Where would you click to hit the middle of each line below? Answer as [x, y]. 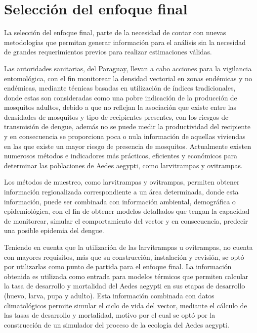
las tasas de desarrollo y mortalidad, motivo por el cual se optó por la [110, 315]
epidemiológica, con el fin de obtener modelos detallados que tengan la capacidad [127, 211]
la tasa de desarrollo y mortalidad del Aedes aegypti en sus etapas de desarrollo [125, 286]
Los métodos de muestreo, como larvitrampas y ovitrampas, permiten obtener [122, 182]
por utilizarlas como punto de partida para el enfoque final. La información [118, 266]
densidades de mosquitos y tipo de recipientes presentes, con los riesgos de [116, 117]
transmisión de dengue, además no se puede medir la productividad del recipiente [127, 126]
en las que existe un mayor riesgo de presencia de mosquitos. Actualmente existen [128, 146]
